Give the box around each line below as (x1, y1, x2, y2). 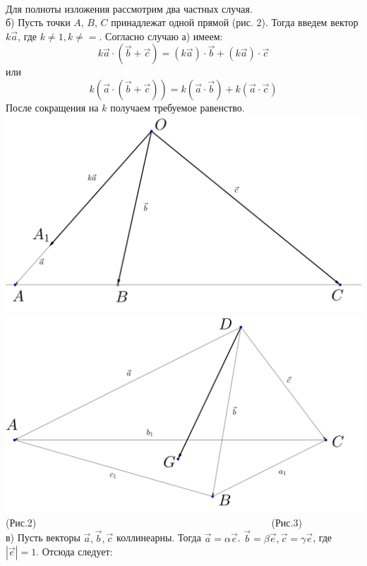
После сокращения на (6, 100, 99, 114)
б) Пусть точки (6, 15, 71, 30)
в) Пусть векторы (6, 530, 80, 545)
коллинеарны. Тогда (116, 530, 201, 545)
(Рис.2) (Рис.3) (6, 514, 302, 529)
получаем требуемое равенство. (110, 100, 245, 114)
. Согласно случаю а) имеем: (99, 28, 223, 43)
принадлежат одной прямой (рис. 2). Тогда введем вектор (111, 15, 359, 30)
